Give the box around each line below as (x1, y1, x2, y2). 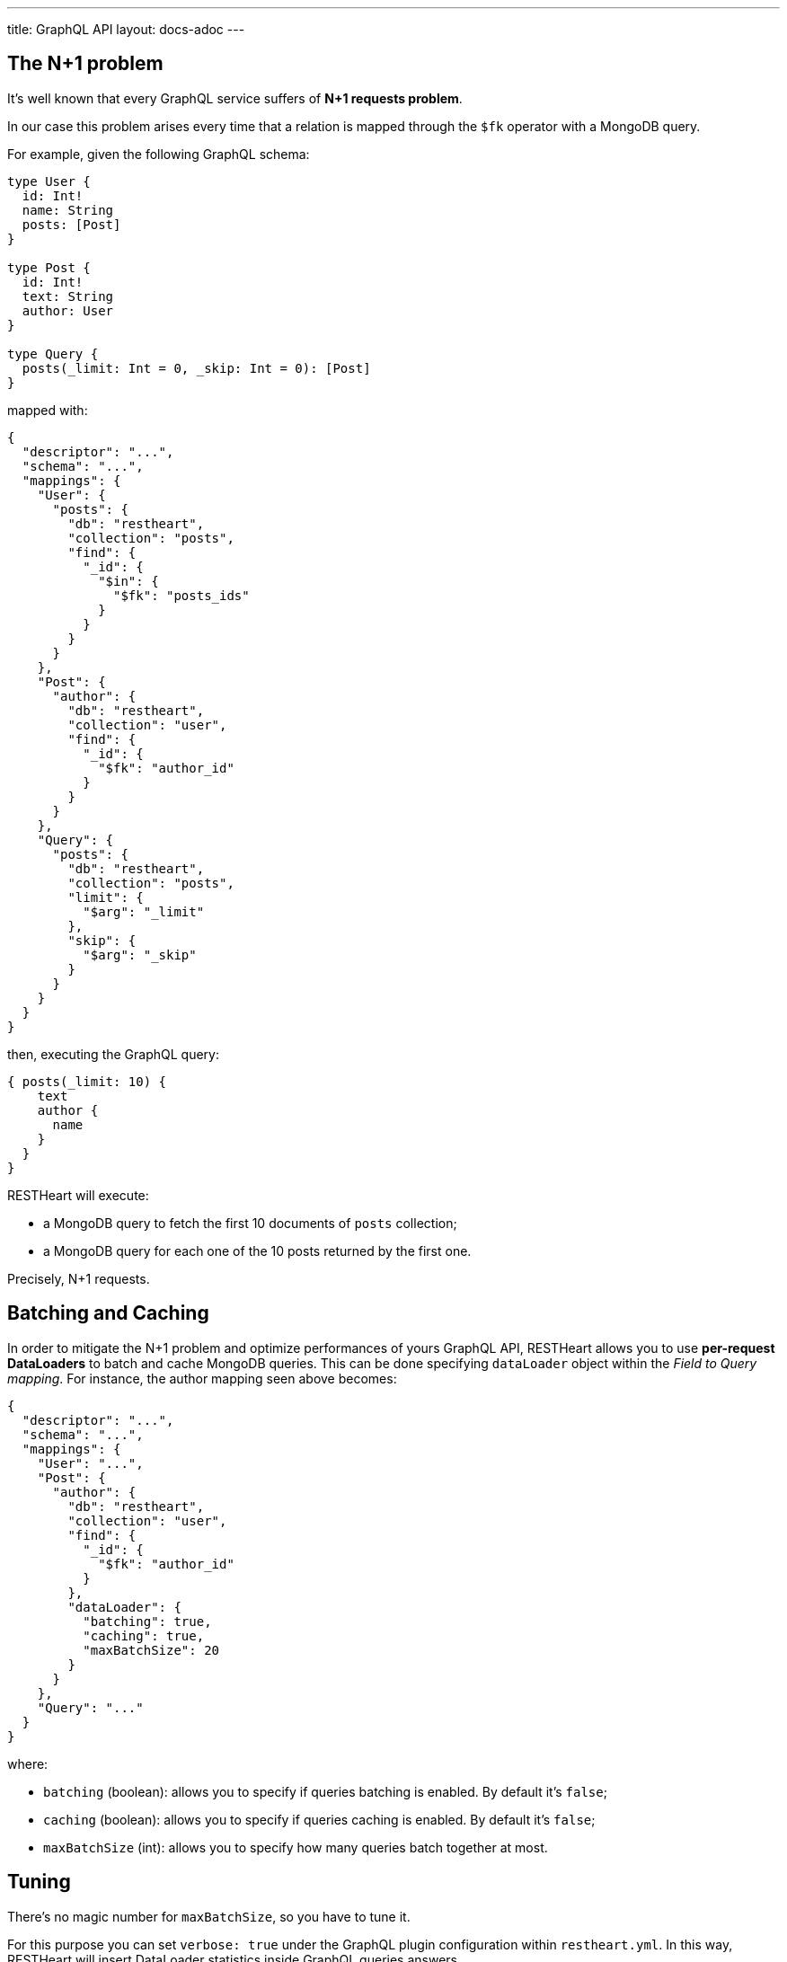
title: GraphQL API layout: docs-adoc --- (7, 22, 245, 37)
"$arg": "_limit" (83, 904, 205, 919)
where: (7, 1755, 49, 1772)
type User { (7, 173, 91, 189)
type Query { (7, 346, 99, 361)
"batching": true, (83, 1613, 212, 1629)
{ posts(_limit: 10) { (7, 1074, 167, 1089)
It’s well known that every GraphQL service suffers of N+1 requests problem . (7, 90, 463, 106)
